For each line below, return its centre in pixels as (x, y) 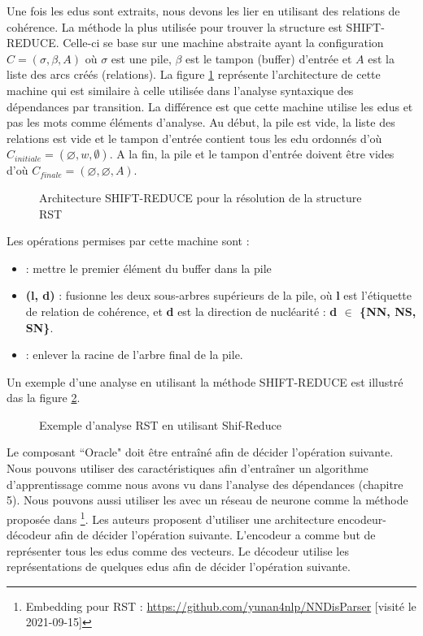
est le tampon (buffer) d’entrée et (269, 58)
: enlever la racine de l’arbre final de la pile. (134, 355)
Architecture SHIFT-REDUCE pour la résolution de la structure (201, 197)
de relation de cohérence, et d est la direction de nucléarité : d (181, 311)
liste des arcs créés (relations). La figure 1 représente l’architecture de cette (194, 74)
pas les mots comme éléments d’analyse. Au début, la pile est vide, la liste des (201, 122)
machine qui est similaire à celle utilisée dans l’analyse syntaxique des (180, 90)
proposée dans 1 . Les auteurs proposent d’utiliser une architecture (170, 517)
